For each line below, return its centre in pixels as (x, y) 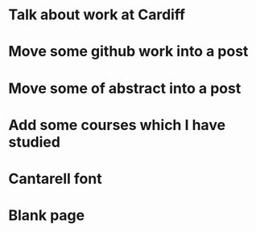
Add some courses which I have (117, 125)
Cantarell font (55, 179)
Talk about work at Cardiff (97, 15)
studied (34, 142)
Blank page (47, 216)
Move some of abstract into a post (125, 88)
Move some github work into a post (128, 52)
